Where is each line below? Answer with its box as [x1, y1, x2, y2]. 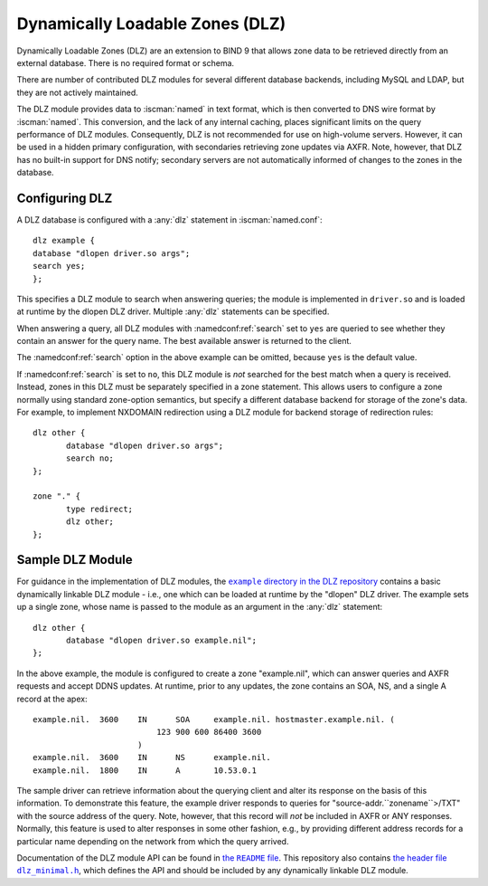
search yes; [33, 261, 86, 272]
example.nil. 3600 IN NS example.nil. [33, 752, 271, 763]
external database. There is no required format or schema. [16, 57, 235, 68]
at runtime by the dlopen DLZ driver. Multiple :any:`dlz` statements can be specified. [16, 306, 330, 317]
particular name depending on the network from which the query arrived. [16, 835, 289, 846]
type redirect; [66, 503, 134, 514]
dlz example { [33, 235, 95, 246]
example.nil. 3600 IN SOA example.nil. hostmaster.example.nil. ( [33, 714, 395, 724]
